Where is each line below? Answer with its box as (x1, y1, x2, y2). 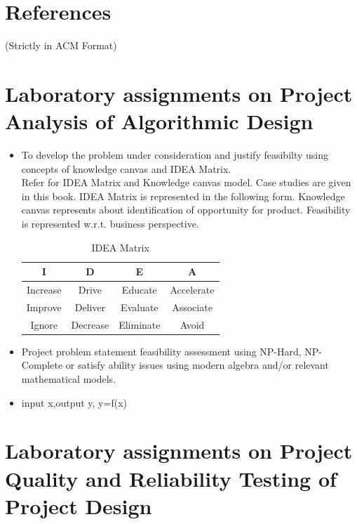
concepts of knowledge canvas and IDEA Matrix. (21, 161, 231, 176)
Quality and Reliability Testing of (5, 464, 337, 492)
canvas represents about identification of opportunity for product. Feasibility (21, 202, 351, 217)
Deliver (74, 299, 106, 314)
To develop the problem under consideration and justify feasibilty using (21, 148, 329, 162)
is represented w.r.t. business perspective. (21, 216, 199, 230)
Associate (172, 299, 213, 314)
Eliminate (119, 317, 161, 332)
